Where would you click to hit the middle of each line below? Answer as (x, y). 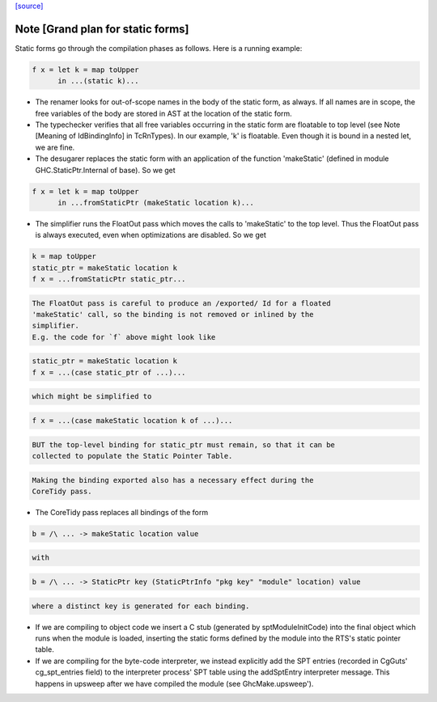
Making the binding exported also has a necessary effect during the (173, 480)
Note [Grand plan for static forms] (102, 29)
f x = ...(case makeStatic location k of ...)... (132, 421)
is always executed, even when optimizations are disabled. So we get (151, 235)
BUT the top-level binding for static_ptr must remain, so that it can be (184, 444)
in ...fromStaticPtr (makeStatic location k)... (156, 203)
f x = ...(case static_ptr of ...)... (109, 372)
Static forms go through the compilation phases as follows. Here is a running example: (159, 48)
